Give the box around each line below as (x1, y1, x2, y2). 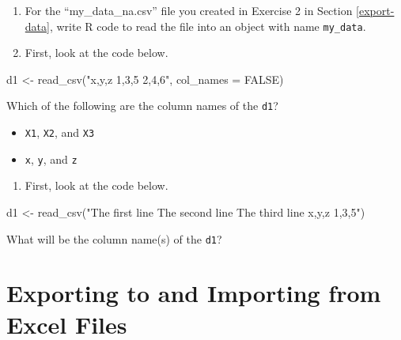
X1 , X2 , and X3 (25, 124, 95, 141)
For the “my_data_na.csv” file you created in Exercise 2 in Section (25, 2, 353, 18)
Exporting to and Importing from (6, 277, 381, 309)
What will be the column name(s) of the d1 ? (6, 230, 222, 247)
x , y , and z (25, 150, 78, 167)
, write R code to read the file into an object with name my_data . (49, 17, 366, 34)
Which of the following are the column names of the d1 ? (6, 97, 278, 114)
